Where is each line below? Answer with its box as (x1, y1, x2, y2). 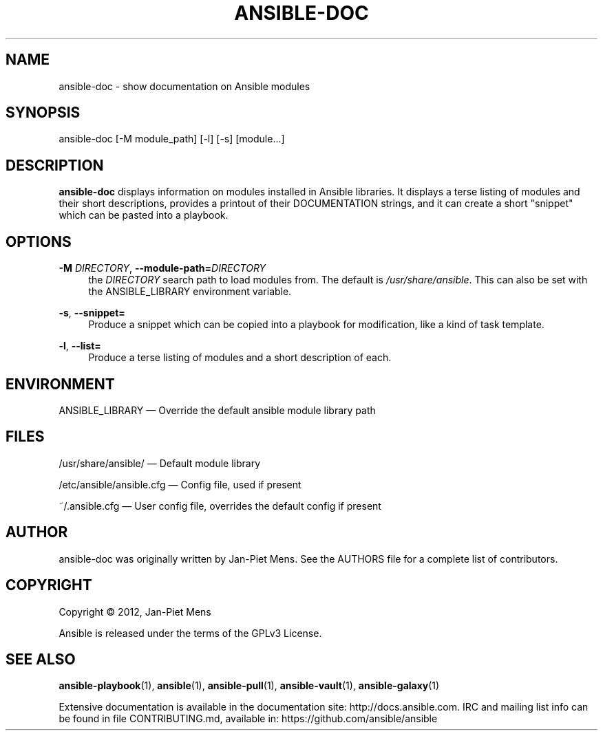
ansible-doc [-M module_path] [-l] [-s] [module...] (59, 133, 285, 145)
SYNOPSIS (6, 104, 81, 122)
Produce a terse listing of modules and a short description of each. (88, 351, 392, 364)
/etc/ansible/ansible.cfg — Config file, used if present (59, 478, 301, 490)
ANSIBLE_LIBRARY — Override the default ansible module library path (59, 404, 376, 416)
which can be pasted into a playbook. (59, 209, 229, 221)
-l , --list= (59, 340, 101, 352)
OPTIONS (6, 232, 72, 250)
